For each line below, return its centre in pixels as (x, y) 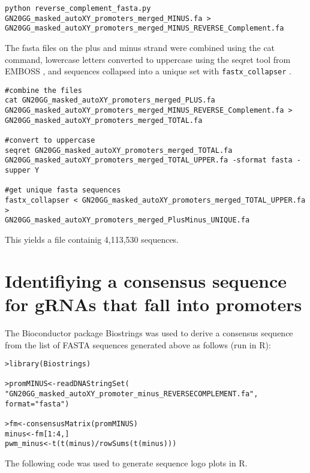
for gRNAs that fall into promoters (154, 304)
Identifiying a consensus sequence (146, 280)
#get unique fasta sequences (63, 190)
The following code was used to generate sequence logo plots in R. (126, 463)
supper (18, 171)
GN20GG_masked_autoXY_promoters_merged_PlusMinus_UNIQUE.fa (127, 220)
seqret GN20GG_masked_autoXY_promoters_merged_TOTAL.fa (119, 150)
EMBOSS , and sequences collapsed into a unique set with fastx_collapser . (148, 71)
